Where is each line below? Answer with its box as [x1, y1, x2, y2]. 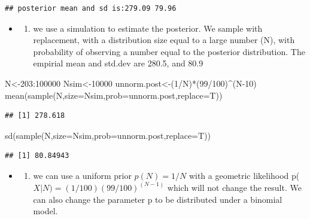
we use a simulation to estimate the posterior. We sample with [33, 22, 263, 34]
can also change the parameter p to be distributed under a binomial [33, 193, 282, 205]
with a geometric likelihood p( [189, 169, 300, 181]
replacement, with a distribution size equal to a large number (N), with [33, 34, 295, 46]
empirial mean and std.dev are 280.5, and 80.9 [33, 57, 203, 69]
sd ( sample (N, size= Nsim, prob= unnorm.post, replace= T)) [5, 129, 211, 141]
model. [33, 205, 58, 217]
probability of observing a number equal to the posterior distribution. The [33, 45, 305, 57]
